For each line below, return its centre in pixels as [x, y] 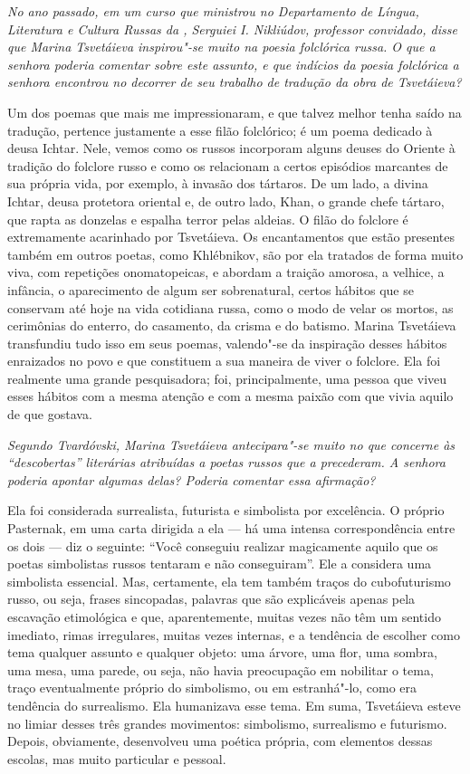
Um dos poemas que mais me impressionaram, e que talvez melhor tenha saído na [235, 112]
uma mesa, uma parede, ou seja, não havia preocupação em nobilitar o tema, [221, 669]
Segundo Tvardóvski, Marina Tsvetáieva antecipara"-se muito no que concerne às [231, 444]
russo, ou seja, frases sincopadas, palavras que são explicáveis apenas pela [211, 599]
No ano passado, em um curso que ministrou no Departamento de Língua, [213, 11]
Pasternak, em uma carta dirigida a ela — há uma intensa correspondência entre [231, 528]
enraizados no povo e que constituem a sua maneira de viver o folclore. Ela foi [224, 361]
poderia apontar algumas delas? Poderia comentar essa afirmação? [192, 479]
